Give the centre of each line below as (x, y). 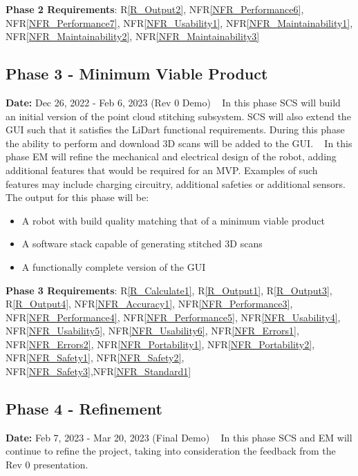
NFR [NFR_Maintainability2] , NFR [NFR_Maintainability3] (133, 36)
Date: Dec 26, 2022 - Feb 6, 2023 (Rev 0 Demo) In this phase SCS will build (173, 102)
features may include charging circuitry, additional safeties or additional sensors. (176, 183)
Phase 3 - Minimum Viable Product (137, 74)
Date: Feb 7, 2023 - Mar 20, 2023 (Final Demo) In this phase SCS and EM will (179, 437)
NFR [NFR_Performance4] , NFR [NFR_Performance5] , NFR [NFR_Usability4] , (173, 317)
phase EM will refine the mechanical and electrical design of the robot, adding (171, 156)
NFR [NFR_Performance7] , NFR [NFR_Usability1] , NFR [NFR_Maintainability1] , (179, 22)
